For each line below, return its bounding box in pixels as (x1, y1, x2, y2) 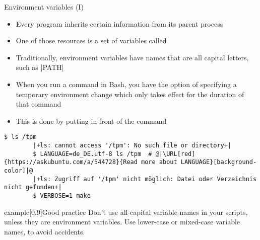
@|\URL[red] (155, 150, 196, 157)
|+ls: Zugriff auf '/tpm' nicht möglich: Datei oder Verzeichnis (33, 175, 257, 183)
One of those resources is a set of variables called (16, 35, 167, 46)
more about (141, 158, 177, 166)
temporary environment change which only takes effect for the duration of (16, 89, 244, 99)
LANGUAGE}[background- (180, 158, 257, 166)
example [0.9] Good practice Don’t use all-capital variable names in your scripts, (4, 206, 248, 217)
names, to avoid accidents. (4, 226, 85, 236)
